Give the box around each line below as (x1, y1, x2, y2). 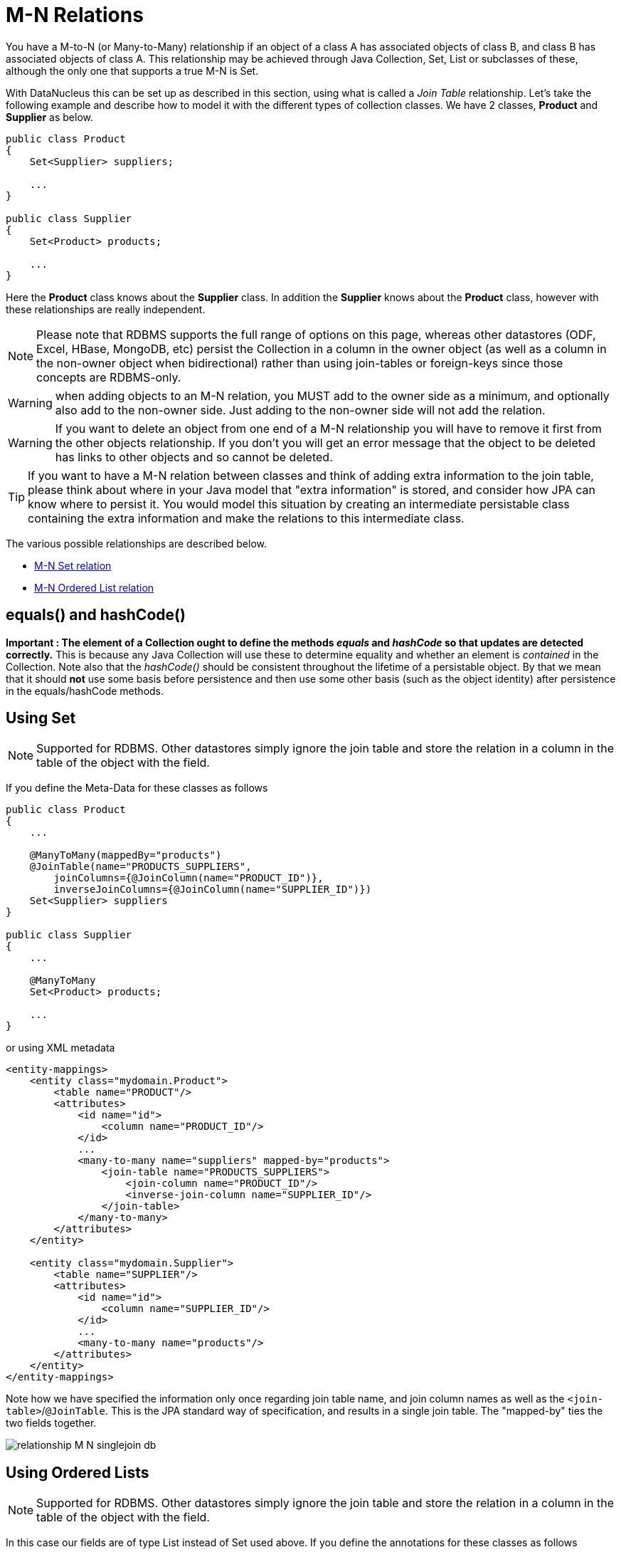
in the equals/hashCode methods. (6, 684, 164, 697)
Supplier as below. (6, 110, 94, 123)
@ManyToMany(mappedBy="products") (29, 849, 222, 861)
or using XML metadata (6, 1042, 115, 1054)
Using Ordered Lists (6, 1463, 149, 1482)
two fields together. (6, 1417, 97, 1430)
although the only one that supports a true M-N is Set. (6, 64, 259, 77)
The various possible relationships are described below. (6, 537, 267, 550)
